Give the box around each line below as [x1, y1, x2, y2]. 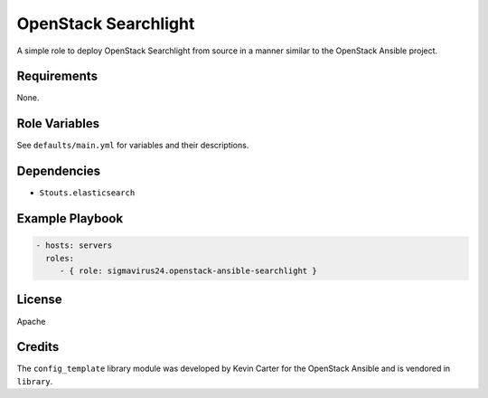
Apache [16, 316, 46, 327]
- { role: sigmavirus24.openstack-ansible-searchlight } [59, 266, 317, 276]
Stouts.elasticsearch [39, 188, 136, 198]
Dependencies [16, 164, 101, 179]
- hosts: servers [35, 241, 113, 251]
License [16, 292, 62, 308]
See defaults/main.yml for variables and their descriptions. [16, 140, 249, 151]
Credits [16, 339, 60, 355]
